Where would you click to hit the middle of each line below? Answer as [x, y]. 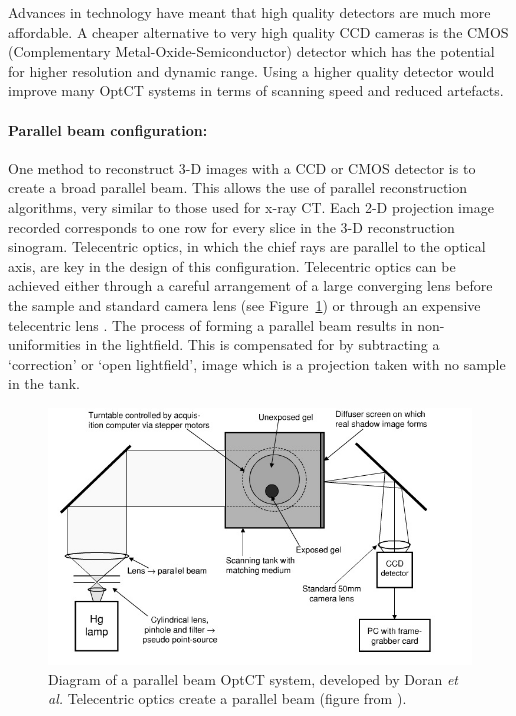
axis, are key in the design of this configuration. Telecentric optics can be [232, 265]
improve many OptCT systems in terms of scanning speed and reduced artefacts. [256, 90]
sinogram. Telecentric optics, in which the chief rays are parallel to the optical [247, 246]
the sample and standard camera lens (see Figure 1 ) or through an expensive [244, 304]
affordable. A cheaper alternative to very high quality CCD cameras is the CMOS [258, 31]
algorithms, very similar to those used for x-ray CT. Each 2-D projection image [251, 206]
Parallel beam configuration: [108, 129]
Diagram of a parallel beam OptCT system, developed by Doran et [253, 678]
